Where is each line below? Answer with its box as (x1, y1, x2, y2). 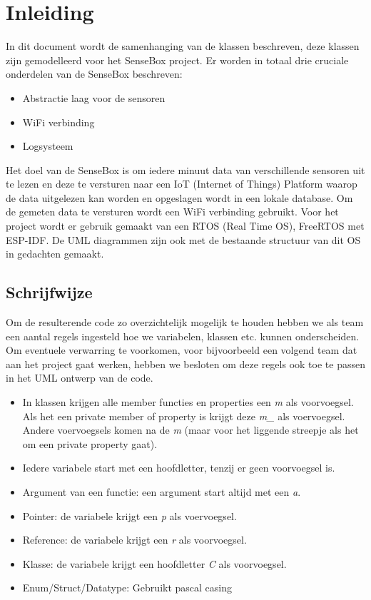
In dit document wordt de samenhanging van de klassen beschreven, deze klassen (6, 39, 360, 54)
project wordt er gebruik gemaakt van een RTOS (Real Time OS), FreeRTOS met (6, 218, 365, 233)
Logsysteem (22, 138, 73, 153)
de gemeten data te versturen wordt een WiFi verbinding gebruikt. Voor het (6, 204, 339, 219)
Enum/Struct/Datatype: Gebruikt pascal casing (22, 580, 232, 595)
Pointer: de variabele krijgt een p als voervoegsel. (22, 508, 237, 523)
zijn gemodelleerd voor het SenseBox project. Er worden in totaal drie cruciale (6, 52, 349, 67)
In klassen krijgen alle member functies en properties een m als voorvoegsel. (22, 395, 354, 410)
